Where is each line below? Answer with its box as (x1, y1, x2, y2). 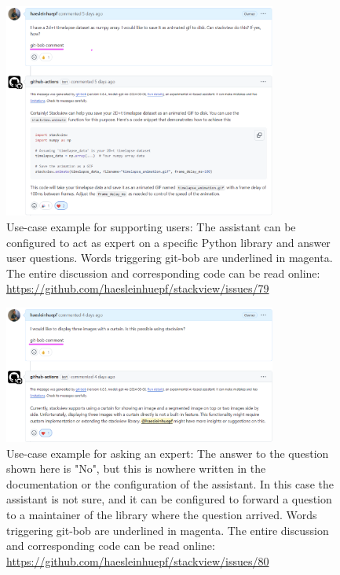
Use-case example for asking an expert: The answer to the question (6, 444, 329, 461)
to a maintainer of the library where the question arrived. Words (6, 507, 317, 523)
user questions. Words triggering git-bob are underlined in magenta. (6, 249, 333, 266)
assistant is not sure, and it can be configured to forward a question (6, 491, 332, 507)
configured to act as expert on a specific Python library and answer (6, 234, 331, 250)
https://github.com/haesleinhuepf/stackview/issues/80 (6, 552, 269, 569)
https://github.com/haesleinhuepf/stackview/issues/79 (6, 280, 269, 297)
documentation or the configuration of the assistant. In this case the (6, 475, 334, 492)
